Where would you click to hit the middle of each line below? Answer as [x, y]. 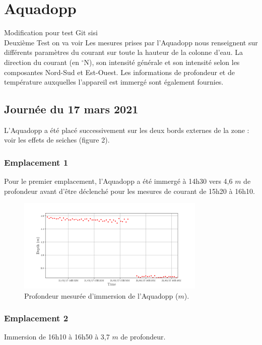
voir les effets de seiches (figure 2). [57, 140]
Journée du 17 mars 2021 [71, 109]
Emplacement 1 [36, 162]
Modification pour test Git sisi [51, 32]
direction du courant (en [42, 62]
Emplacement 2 [36, 318]
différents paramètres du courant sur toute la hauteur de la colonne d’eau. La [123, 52]
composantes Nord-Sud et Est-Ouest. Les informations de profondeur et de [119, 72]
